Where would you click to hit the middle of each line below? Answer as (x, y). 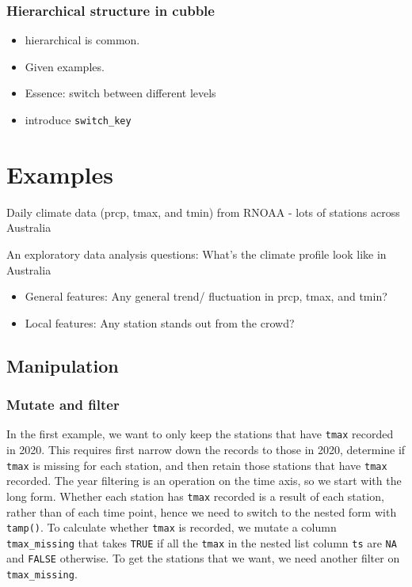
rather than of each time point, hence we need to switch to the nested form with (202, 511)
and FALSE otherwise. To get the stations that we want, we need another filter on (203, 558)
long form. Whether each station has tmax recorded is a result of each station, (195, 496)
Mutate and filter (63, 405)
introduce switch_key (78, 119)
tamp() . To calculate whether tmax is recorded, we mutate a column (172, 527)
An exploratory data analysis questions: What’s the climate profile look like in (196, 254)
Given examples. (65, 66)
